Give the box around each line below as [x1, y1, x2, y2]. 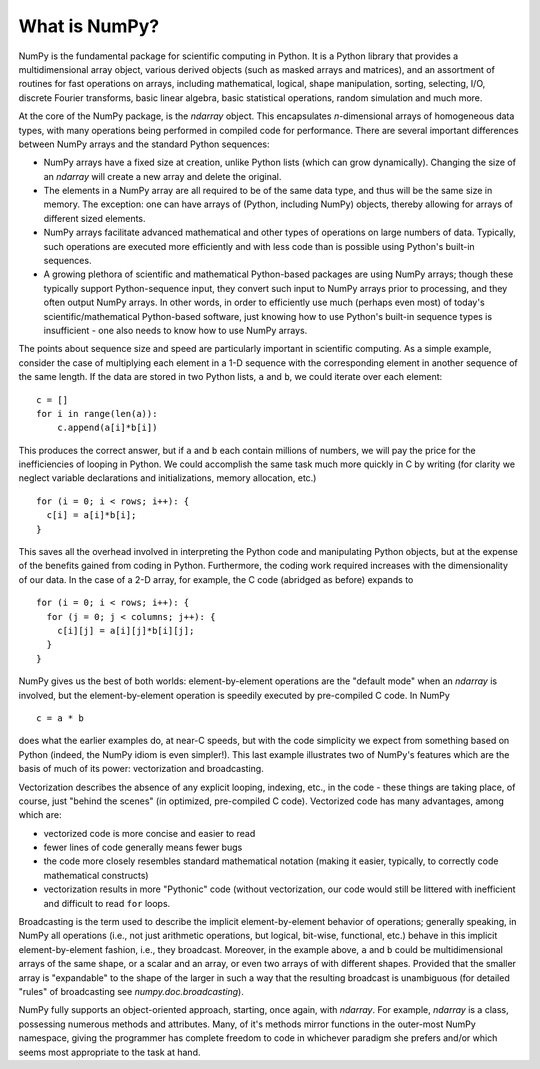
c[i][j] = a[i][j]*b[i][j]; [56, 625, 195, 636]
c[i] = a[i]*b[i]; [46, 510, 137, 521]
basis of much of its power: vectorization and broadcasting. [18, 763, 264, 775]
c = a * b [36, 712, 84, 724]
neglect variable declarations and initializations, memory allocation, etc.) [18, 472, 317, 484]
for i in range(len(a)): [36, 408, 158, 419]
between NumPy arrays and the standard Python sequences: [18, 138, 270, 150]
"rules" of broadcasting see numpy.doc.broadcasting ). [18, 985, 244, 997]
